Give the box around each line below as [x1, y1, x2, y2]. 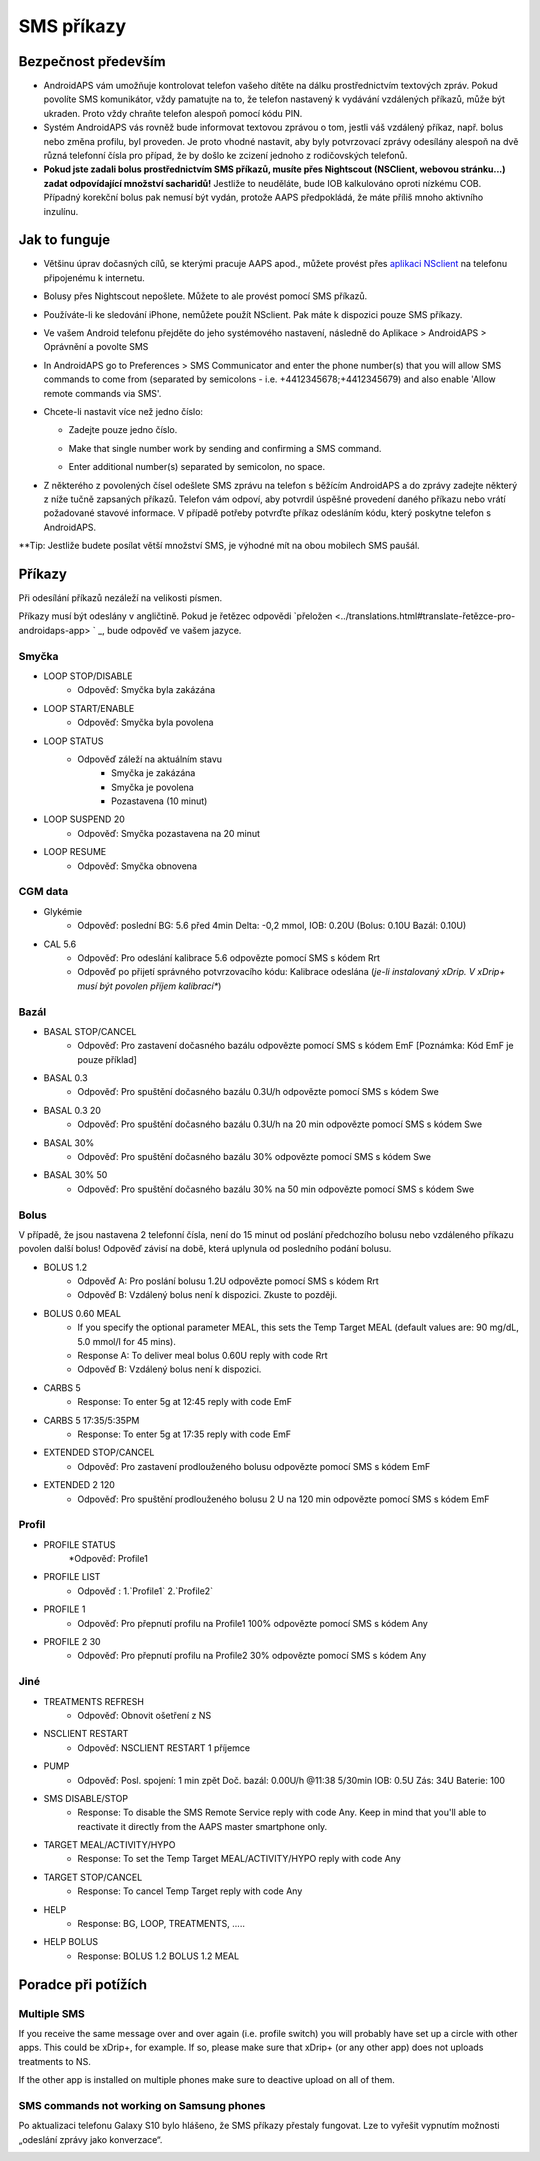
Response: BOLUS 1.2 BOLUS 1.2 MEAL [77, 1950, 240, 1962]
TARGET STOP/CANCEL [43, 1871, 143, 1883]
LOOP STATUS [43, 735, 104, 747]
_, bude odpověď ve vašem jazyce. [98, 624, 242, 636]
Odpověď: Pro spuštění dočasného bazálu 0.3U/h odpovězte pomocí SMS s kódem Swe [77, 1086, 439, 1098]
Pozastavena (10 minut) [111, 795, 208, 807]
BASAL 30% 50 [43, 1169, 108, 1181]
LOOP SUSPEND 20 [43, 813, 125, 825]
